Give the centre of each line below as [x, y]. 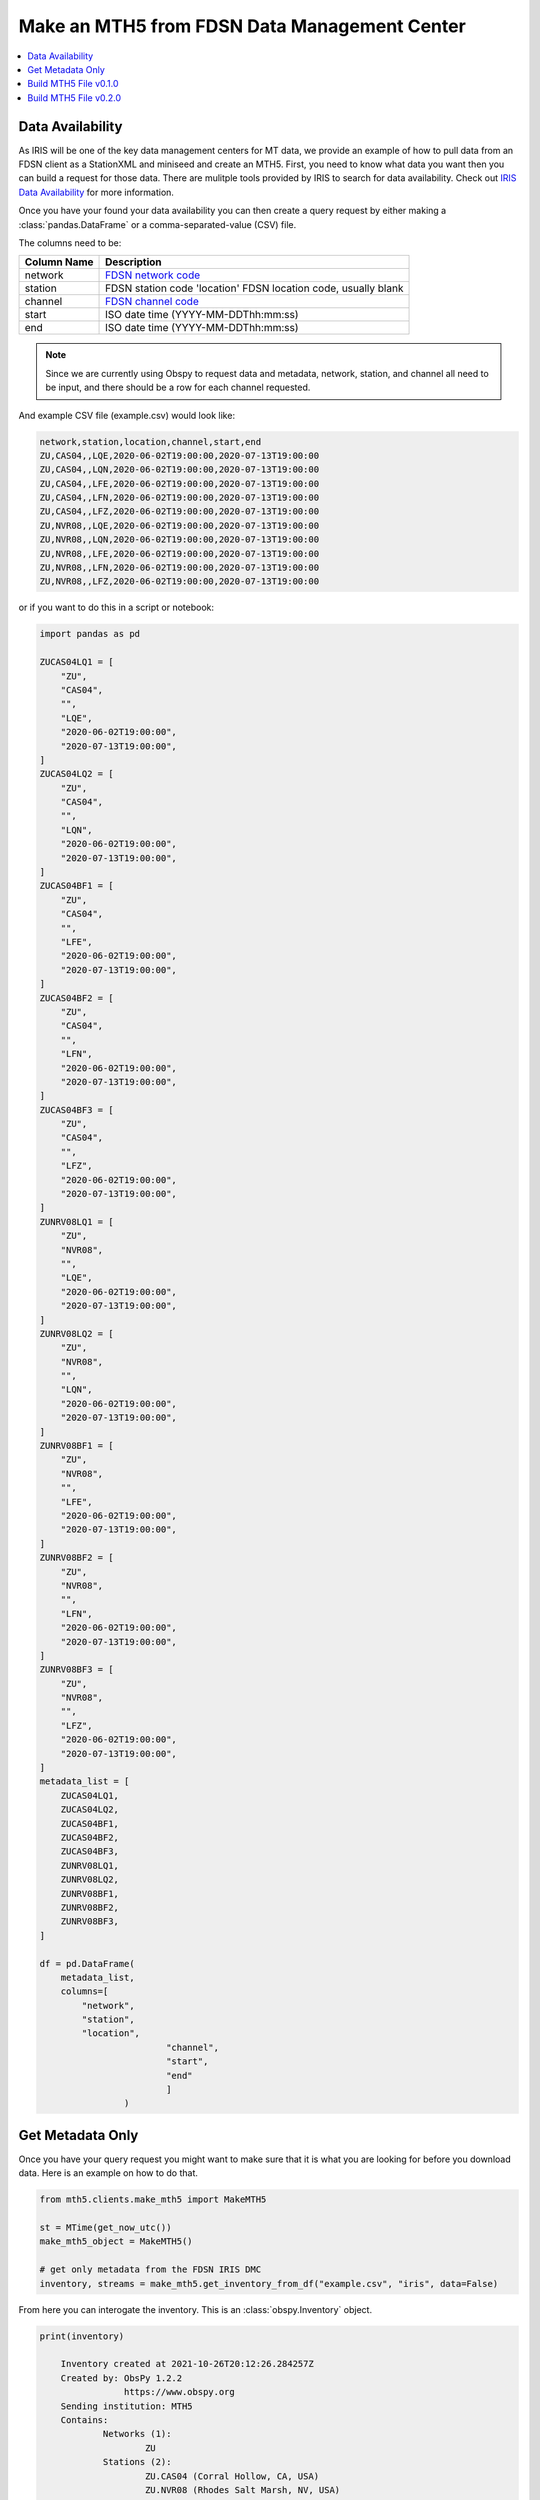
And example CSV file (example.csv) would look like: [126, 415]
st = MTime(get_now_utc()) [105, 2228]
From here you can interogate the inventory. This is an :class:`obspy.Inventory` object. [195, 2309]
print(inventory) [82, 2336]
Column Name [59, 262]
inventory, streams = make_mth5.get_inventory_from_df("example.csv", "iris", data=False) [269, 2283]
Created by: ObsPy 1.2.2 [121, 2378]
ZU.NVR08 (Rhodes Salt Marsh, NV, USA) [243, 2489]
